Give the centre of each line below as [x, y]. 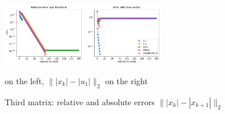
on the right [127, 80]
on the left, [25, 80]
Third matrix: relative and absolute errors [80, 101]
